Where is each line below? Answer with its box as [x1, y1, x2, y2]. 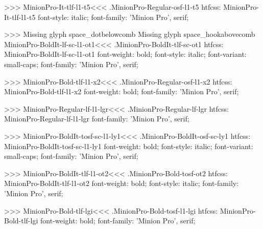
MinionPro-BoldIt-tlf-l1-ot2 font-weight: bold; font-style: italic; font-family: [4, 178, 239, 189]
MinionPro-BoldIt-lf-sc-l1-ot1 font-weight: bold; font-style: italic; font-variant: [4, 49, 247, 59]
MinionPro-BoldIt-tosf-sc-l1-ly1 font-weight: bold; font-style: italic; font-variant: [4, 140, 253, 151]
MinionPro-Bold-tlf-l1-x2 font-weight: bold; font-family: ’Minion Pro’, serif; [4, 86, 239, 97]
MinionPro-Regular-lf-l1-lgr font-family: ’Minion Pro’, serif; [4, 113, 189, 124]
